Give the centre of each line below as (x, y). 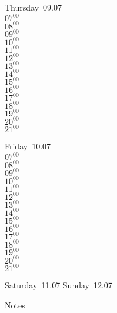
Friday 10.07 (28, 146)
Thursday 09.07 (33, 7)
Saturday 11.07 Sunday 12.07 (58, 285)
